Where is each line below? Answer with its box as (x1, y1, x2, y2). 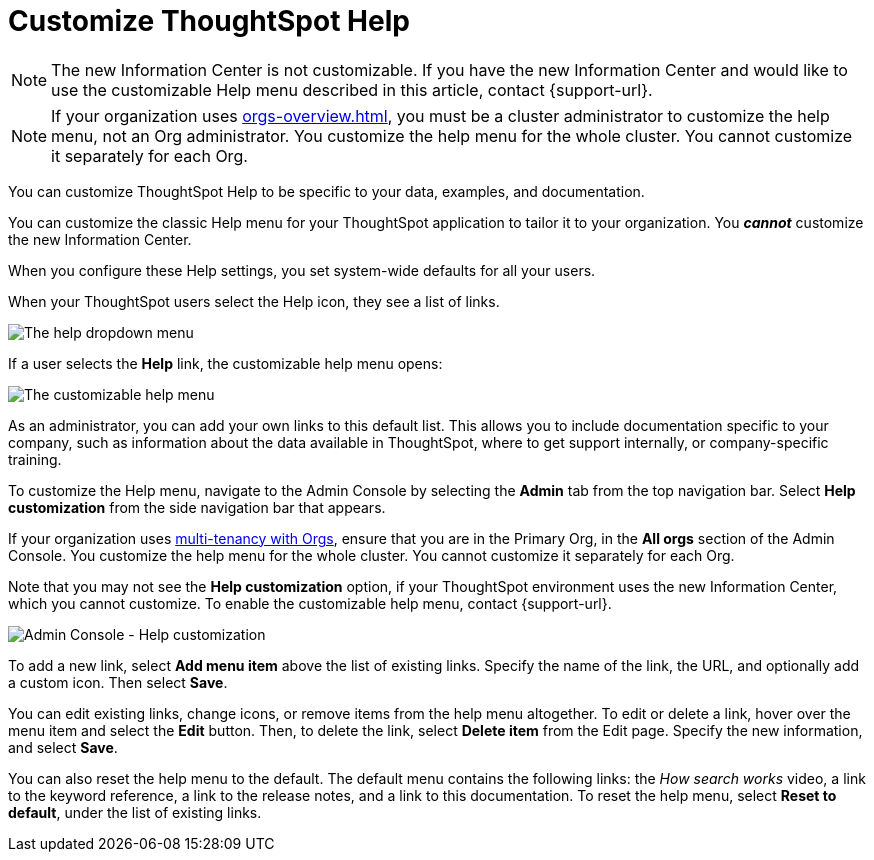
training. (8, 450, 62, 468)
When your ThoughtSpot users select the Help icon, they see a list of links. (8, 292, 500, 310)
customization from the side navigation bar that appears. (8, 498, 386, 516)
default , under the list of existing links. (8, 803, 262, 821)
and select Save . (8, 738, 118, 756)
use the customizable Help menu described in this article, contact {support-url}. (51, 79, 653, 100)
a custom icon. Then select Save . (8, 673, 228, 691)
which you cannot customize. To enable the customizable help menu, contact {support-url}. (8, 594, 612, 612)
